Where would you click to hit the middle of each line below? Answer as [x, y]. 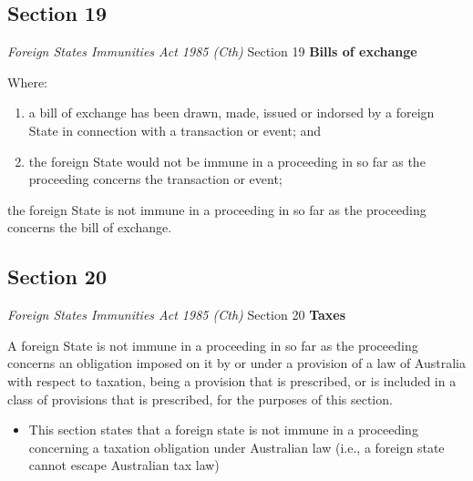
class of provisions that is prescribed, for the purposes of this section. [200, 399]
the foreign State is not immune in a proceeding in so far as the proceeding [217, 209]
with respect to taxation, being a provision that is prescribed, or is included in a [232, 380]
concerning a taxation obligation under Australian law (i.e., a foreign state [236, 447]
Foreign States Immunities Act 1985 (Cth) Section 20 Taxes [177, 315]
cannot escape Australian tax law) [124, 465]
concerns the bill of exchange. [90, 227]
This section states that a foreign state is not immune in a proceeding [223, 430]
